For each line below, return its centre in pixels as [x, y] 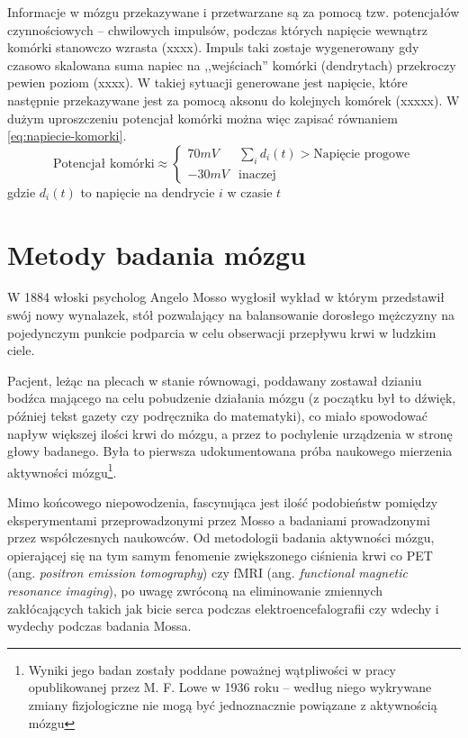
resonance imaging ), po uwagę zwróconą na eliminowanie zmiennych [195, 591]
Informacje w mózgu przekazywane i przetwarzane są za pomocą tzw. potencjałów [234, 12]
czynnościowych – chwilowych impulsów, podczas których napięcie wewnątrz [217, 29]
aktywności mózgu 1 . [62, 470]
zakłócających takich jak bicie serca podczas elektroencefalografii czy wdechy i [223, 608]
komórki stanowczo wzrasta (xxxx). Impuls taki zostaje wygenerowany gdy [213, 47]
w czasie [250, 191]
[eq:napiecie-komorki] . [67, 136]
